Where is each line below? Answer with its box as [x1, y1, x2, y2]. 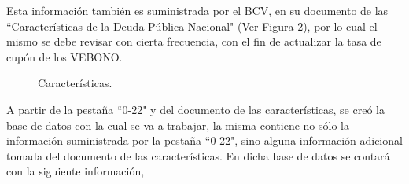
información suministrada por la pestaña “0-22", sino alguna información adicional [6, 132, 403, 149]
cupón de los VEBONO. [6, 48, 123, 64]
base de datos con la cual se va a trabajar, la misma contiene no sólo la [6, 116, 349, 133]
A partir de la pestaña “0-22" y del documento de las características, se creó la [6, 101, 385, 117]
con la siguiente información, [6, 163, 145, 179]
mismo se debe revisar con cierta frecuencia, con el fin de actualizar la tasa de [6, 33, 381, 50]
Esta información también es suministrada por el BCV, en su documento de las [6, 2, 389, 18]
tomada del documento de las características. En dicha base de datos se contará [6, 147, 390, 164]
